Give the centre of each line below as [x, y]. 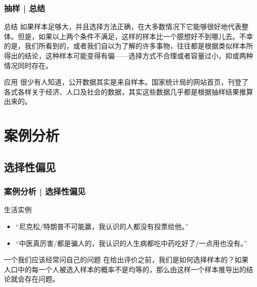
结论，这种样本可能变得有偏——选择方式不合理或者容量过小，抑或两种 [139, 55]
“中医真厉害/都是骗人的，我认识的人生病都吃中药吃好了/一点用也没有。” [131, 243]
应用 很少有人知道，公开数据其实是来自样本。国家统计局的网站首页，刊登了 [126, 82]
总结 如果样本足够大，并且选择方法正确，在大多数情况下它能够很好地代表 [123, 26]
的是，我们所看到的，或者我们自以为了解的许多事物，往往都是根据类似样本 [125, 46]
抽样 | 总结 [25, 8]
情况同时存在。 [28, 65]
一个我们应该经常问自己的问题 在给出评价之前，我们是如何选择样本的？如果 [126, 260]
